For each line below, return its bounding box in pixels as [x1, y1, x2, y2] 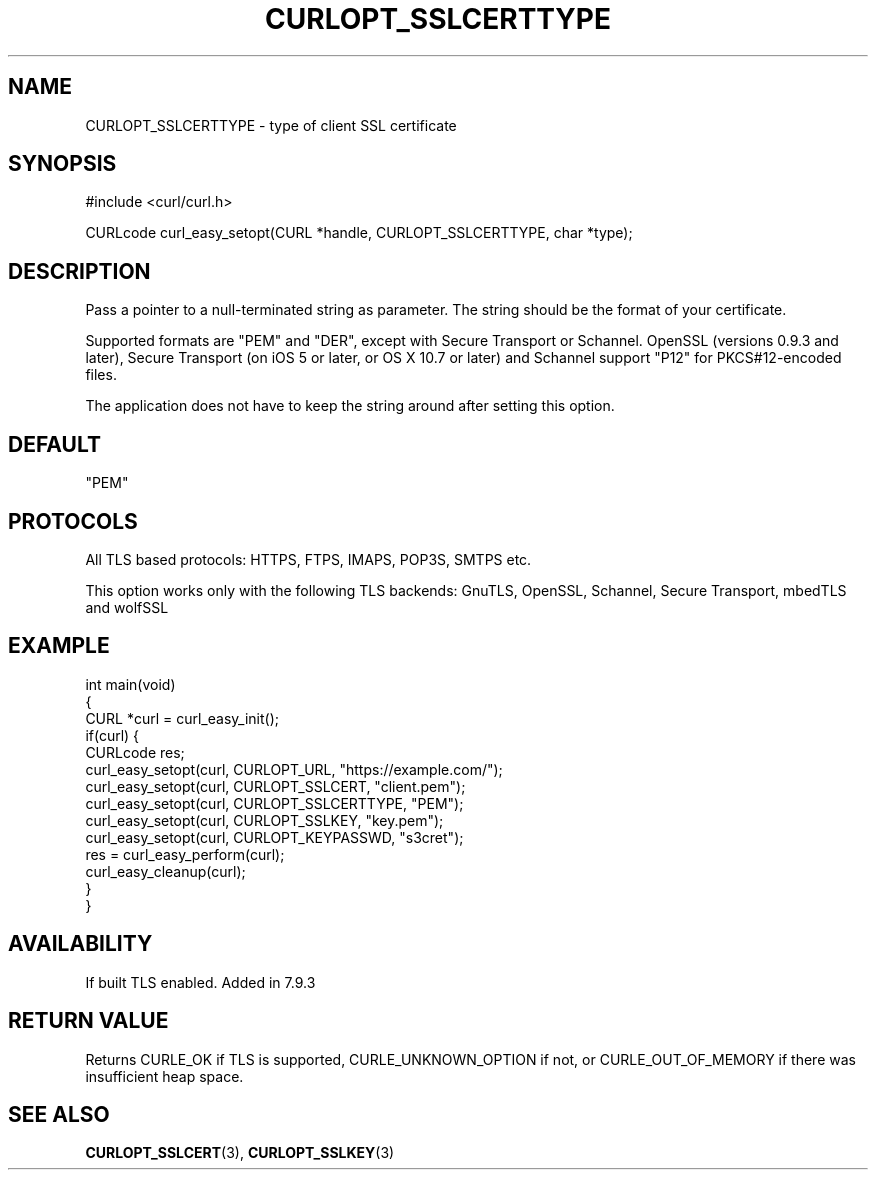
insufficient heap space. [85, 1067, 244, 1085]
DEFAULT [8, 431, 101, 457]
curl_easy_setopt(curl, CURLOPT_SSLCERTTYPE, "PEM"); [85, 794, 464, 812]
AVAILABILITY [8, 931, 153, 957]
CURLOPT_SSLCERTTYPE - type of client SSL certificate [85, 116, 457, 134]
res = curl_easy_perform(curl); [85, 845, 285, 863]
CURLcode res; [85, 743, 185, 761]
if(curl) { [85, 726, 140, 744]
